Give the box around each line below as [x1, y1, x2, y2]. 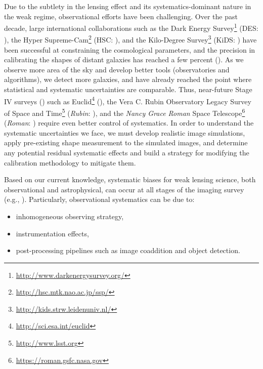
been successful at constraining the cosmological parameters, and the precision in [4, 44, 255, 55]
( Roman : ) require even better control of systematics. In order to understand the [4, 117, 254, 128]
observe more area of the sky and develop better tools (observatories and [4, 64, 230, 74]
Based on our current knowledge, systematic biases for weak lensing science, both [4, 174, 256, 185]
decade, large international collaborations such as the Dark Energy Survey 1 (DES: [4, 21, 258, 33]
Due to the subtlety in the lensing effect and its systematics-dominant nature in [4, 1, 251, 11]
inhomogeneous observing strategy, [16, 211, 124, 221]
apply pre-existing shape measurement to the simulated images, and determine [4, 137, 248, 148]
